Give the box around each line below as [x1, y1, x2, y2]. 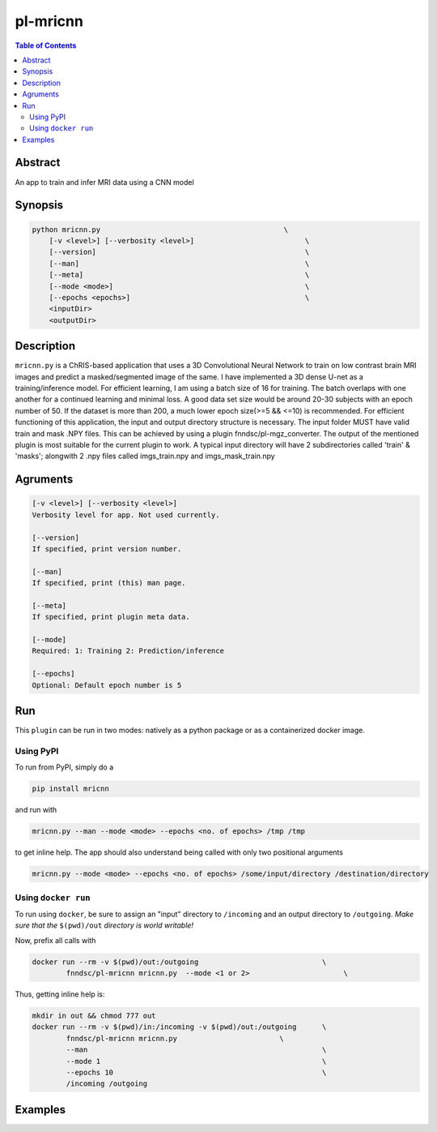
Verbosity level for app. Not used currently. [32, 510, 220, 519]
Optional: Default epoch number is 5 [32, 680, 182, 689]
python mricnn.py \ [32, 225, 289, 234]
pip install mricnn [32, 784, 109, 794]
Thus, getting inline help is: [15, 989, 105, 999]
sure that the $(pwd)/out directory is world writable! [15, 920, 194, 930]
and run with [15, 805, 57, 815]
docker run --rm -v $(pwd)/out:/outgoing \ [32, 957, 327, 967]
